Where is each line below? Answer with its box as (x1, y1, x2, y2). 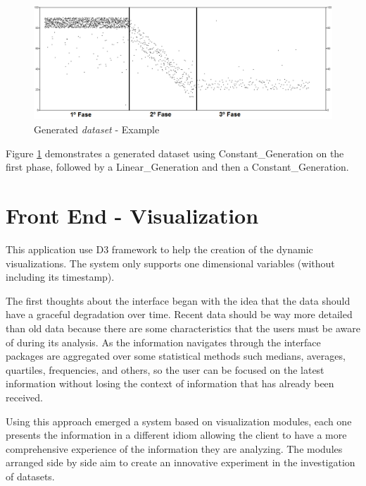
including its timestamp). (6, 269, 115, 284)
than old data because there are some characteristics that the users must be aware (6, 320, 360, 335)
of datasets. (6, 468, 55, 483)
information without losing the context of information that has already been (6, 376, 334, 391)
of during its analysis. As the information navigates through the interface (6, 334, 321, 349)
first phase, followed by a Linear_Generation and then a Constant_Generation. (6, 159, 349, 174)
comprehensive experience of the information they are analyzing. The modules (6, 441, 343, 456)
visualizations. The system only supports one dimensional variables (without (6, 255, 335, 270)
